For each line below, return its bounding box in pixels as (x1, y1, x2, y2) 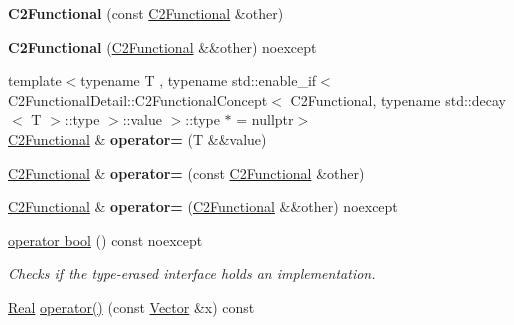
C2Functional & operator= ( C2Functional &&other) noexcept (8, 196, 398, 217)
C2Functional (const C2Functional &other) (8, 3, 284, 23)
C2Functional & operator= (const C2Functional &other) (8, 162, 365, 183)
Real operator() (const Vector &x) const (8, 296, 255, 317)
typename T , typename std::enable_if (80, 70, 317, 91)
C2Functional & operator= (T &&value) (8, 128, 267, 149)
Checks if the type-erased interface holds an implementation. (8, 263, 376, 284)
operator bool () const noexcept (8, 229, 203, 250)
